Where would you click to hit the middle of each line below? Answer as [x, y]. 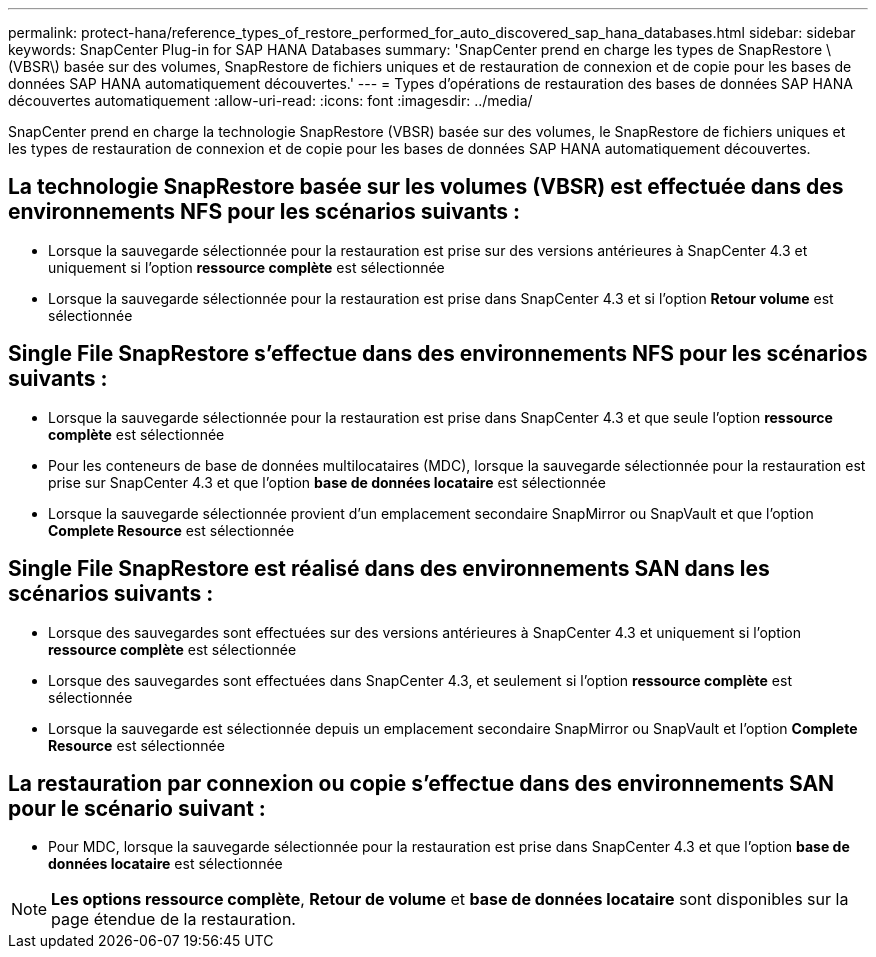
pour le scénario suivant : [137, 808]
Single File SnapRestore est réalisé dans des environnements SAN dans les [389, 569]
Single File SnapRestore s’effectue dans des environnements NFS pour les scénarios [438, 354]
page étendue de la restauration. [173, 919]
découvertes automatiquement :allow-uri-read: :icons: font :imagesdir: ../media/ [270, 100]
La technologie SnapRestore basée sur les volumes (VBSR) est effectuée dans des [426, 187]
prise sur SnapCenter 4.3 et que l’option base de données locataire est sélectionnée [327, 482]
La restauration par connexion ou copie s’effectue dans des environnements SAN [421, 783]
